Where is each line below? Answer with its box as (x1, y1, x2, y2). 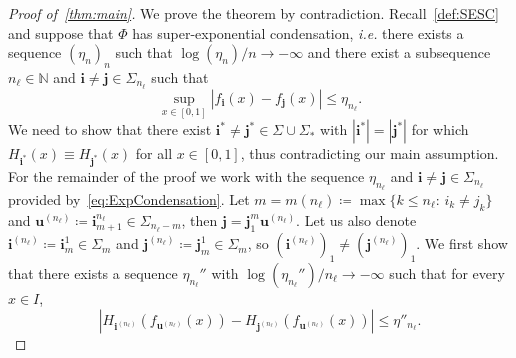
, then (181, 209, 218, 230)
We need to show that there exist (8, 119, 212, 140)
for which (411, 119, 469, 140)
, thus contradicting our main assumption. (240, 143, 499, 164)
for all (135, 143, 173, 164)
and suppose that (8, 22, 114, 43)
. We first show (416, 233, 508, 254)
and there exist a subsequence (307, 42, 491, 63)
